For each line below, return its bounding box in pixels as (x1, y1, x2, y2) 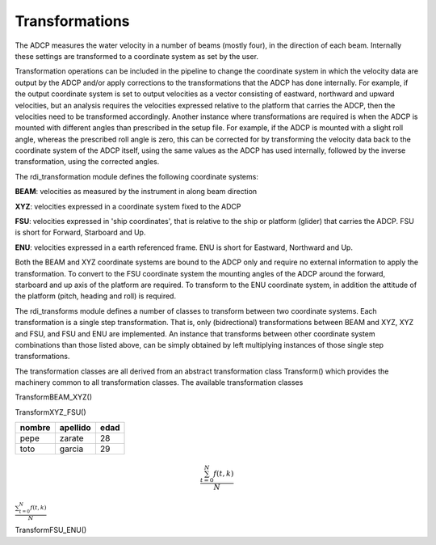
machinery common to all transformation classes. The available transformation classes (15, 378, 304, 387)
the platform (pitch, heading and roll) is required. (15, 291, 177, 301)
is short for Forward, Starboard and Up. (15, 227, 146, 238)
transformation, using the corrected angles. (15, 157, 160, 167)
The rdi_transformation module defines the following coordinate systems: (15, 171, 258, 181)
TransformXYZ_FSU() (15, 407, 86, 416)
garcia (59, 443, 84, 454)
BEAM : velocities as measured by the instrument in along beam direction (15, 187, 258, 196)
